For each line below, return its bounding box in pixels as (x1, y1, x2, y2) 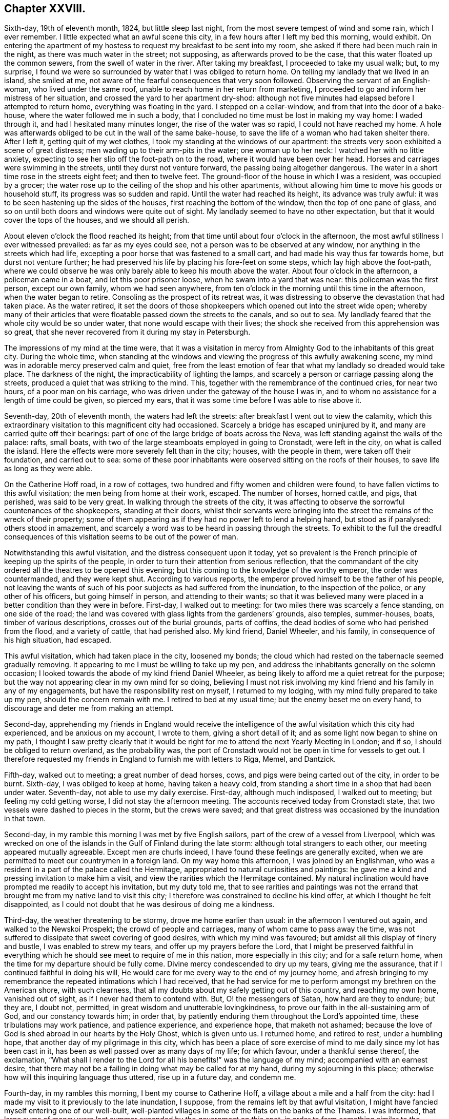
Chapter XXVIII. (4, 2, 86, 15)
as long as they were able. (4, 464, 93, 473)
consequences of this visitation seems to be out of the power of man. (4, 532, 238, 542)
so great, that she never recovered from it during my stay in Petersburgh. (4, 327, 251, 337)
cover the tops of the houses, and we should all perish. (4, 216, 190, 225)
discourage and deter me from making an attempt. (4, 704, 174, 713)
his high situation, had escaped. (4, 635, 112, 645)
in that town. (4, 814, 46, 823)
